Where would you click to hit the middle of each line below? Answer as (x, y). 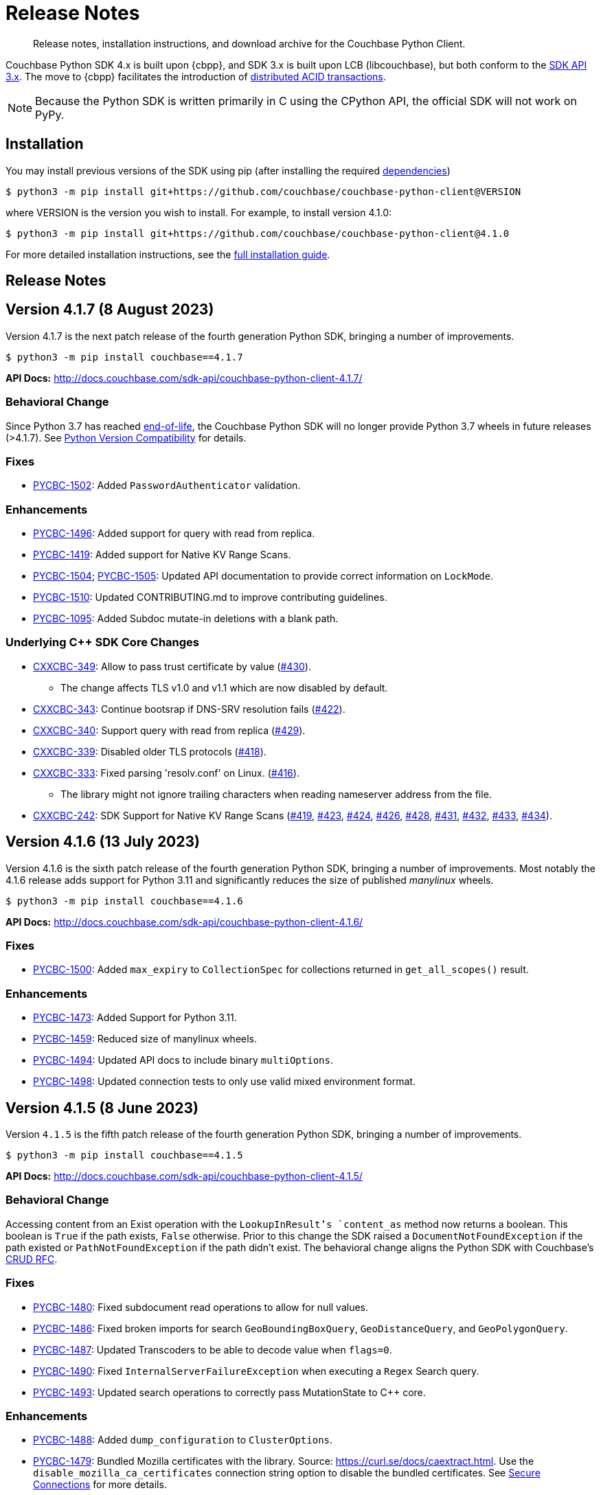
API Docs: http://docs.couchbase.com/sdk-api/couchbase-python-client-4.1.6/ (184, 922)
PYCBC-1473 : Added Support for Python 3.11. (135, 1018)
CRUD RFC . (32, 1259)
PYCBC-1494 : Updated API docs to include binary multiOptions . (183, 1060)
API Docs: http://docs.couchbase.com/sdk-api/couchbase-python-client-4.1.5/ (184, 1176)
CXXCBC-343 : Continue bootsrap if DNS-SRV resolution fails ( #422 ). (189, 709)
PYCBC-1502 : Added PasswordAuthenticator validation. (167, 486)
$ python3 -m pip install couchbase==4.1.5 (124, 1155)
